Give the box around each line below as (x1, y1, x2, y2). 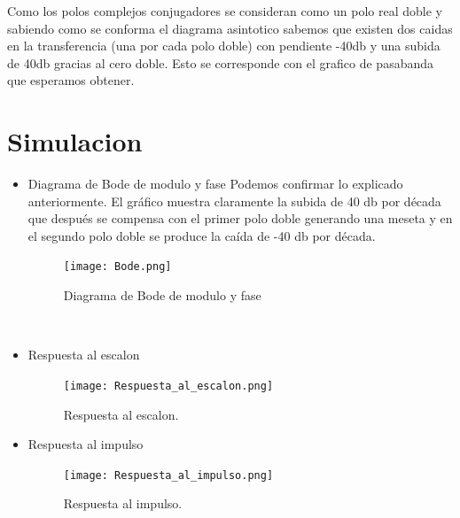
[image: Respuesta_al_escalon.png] (63, 379, 274, 392)
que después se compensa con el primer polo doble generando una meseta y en (27, 209, 453, 228)
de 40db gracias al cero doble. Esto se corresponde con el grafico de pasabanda (7, 53, 434, 72)
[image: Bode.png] (63, 260, 172, 274)
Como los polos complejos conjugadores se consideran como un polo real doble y (7, 2, 442, 19)
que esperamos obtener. (7, 71, 135, 89)
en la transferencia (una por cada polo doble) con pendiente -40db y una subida (7, 36, 441, 55)
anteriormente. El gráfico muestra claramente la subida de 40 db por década (27, 191, 441, 210)
